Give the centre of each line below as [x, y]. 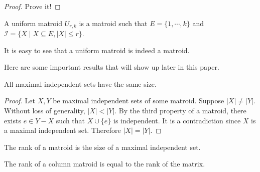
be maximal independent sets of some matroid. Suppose [139, 101]
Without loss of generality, [45, 111]
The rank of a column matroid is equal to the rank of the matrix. [105, 164]
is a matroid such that [113, 23]
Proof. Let [20, 101]
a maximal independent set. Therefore [62, 130]
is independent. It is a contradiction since [177, 120]
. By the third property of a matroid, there [180, 111]
